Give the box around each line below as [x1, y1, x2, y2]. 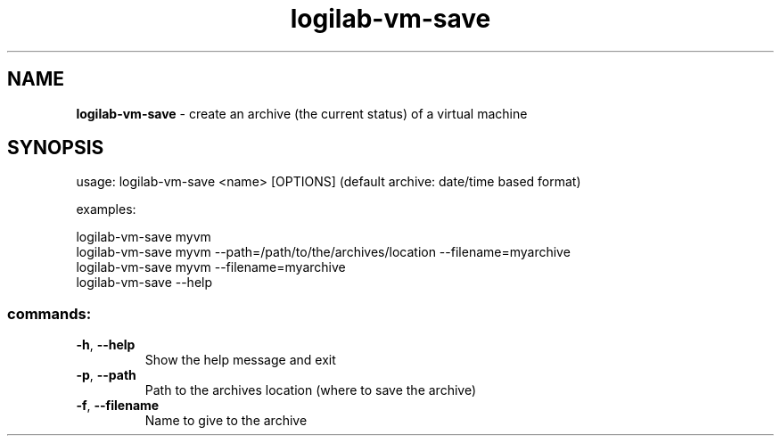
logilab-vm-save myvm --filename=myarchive [76, 259, 346, 275]
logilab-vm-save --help [76, 275, 213, 291]
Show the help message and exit [144, 352, 336, 368]
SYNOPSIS [7, 136, 104, 160]
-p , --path [76, 367, 136, 383]
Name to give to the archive [144, 413, 308, 429]
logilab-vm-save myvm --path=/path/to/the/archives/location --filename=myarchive [76, 244, 571, 260]
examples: [76, 201, 136, 217]
